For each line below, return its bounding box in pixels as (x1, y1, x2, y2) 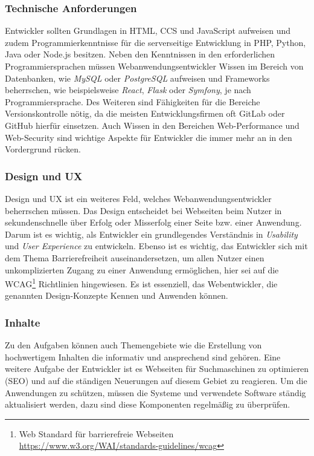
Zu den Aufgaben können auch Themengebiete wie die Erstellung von (5, 339, 262, 351)
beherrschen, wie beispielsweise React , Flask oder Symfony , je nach (5, 83, 251, 96)
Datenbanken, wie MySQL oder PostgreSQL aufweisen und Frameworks (5, 71, 270, 84)
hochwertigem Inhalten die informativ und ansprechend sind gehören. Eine (5, 350, 281, 363)
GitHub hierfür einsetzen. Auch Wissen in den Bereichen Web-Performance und (5, 119, 300, 131)
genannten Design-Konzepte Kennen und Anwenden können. (5, 289, 228, 302)
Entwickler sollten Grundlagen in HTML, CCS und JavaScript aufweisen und (5, 24, 291, 37)
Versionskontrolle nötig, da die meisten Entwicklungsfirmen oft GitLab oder (5, 107, 285, 120)
